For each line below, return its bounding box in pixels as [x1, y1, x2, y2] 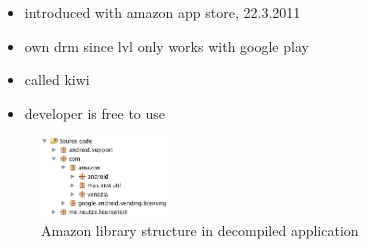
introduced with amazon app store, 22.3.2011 [24, 2, 301, 22]
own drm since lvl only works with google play [24, 35, 309, 56]
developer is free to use [24, 102, 166, 123]
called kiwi [24, 69, 90, 90]
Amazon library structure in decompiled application [41, 219, 359, 240]
